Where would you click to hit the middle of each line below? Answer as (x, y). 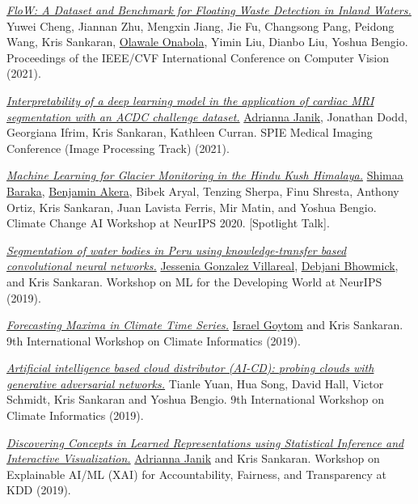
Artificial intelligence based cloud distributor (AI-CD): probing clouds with (190, 368)
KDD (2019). (39, 490)
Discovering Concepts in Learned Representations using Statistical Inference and (205, 442)
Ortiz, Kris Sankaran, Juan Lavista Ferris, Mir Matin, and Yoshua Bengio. (192, 207)
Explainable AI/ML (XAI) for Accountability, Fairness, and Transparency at (197, 474)
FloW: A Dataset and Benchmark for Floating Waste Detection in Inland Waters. (209, 10)
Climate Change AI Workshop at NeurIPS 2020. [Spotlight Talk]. (168, 223)
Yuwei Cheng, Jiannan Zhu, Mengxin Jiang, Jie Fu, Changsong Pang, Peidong (201, 25)
